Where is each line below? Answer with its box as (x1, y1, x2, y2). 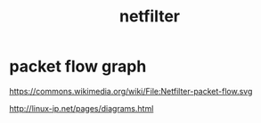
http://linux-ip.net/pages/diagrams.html (9, 102, 154, 113)
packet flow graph (9, 56, 147, 77)
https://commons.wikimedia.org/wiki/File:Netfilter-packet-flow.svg (9, 86, 253, 96)
